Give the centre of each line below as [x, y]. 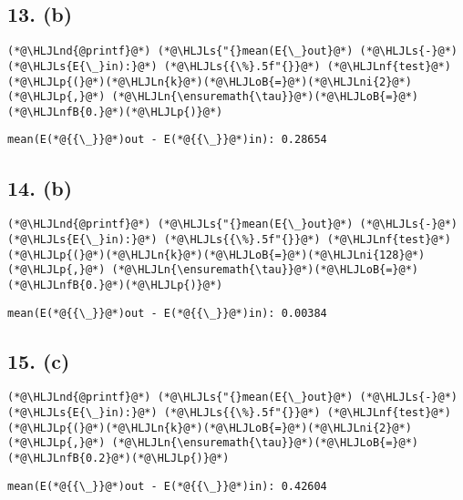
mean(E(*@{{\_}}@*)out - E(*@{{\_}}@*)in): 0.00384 [167, 313]
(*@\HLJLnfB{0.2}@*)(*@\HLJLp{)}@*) [118, 459]
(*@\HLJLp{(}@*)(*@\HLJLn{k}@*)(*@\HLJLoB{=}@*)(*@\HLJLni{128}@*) [216, 255]
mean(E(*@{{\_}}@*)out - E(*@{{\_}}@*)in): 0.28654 [167, 140]
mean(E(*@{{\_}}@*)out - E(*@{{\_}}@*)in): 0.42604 [167, 486]
